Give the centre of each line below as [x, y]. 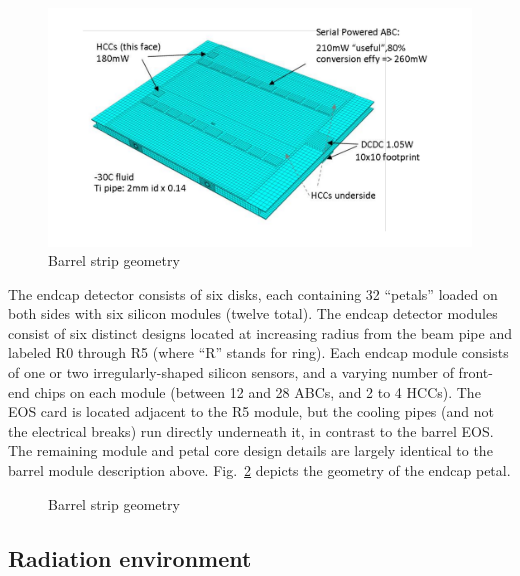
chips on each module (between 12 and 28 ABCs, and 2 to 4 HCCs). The [257, 391]
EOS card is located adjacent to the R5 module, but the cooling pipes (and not [251, 411]
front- [475, 372]
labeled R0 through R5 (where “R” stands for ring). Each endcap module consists [258, 352]
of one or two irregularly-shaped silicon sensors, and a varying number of [231, 372]
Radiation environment [130, 557]
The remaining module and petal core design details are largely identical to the [250, 450]
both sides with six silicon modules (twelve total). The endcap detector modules [253, 313]
